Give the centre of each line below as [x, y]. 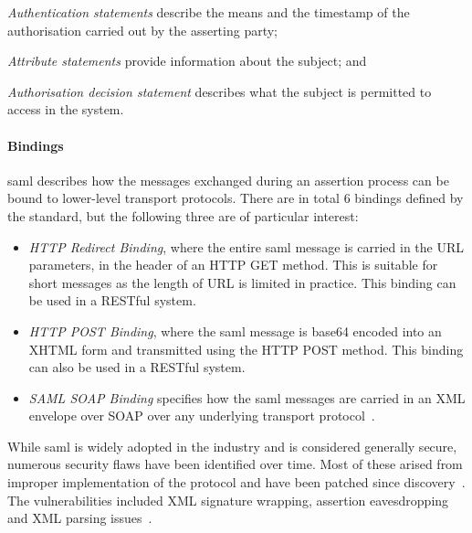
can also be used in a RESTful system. [137, 367]
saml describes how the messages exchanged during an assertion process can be [228, 180]
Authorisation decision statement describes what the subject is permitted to [220, 91]
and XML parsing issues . [80, 518]
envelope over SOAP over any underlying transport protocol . [202, 416]
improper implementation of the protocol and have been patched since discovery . [236, 482]
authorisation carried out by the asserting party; [143, 30]
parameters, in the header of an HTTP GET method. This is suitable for [233, 265]
